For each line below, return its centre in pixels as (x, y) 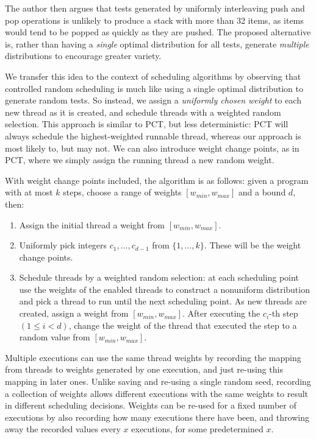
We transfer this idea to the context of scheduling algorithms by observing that (153, 76)
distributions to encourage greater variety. (83, 56)
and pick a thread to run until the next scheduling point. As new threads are (163, 301)
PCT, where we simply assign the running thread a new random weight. (140, 160)
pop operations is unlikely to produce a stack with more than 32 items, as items (154, 20)
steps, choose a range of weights (122, 192)
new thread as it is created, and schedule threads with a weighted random (143, 112)
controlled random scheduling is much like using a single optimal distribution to (154, 88)
